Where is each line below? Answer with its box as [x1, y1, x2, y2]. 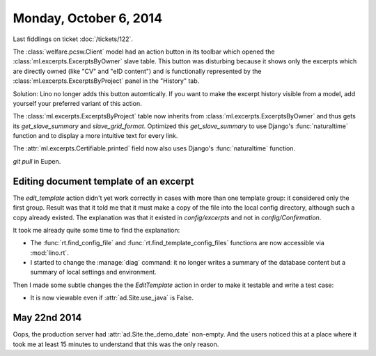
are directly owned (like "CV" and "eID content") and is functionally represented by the [13, 67, 262, 75]
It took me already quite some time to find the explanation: [13, 226, 180, 234]
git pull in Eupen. [13, 157, 61, 165]
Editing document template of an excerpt [13, 175, 194, 187]
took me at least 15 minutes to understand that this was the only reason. [13, 340, 219, 348]
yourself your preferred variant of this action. [13, 99, 142, 107]
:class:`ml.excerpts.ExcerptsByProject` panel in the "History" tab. [13, 77, 200, 85]
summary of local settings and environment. [30, 268, 157, 277]
